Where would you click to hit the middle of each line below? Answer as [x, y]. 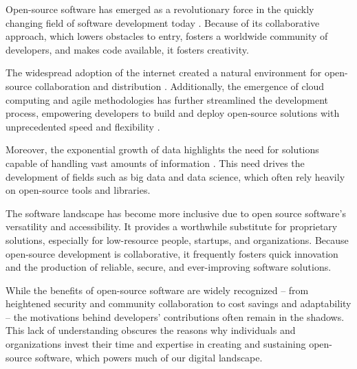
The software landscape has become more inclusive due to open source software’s [176, 213]
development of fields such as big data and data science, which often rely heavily [175, 176]
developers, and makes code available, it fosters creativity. [127, 49]
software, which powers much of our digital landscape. [149, 357]
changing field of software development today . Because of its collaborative [163, 22]
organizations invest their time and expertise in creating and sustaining [156, 344]
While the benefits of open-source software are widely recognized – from [157, 290]
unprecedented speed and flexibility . [83, 126]
